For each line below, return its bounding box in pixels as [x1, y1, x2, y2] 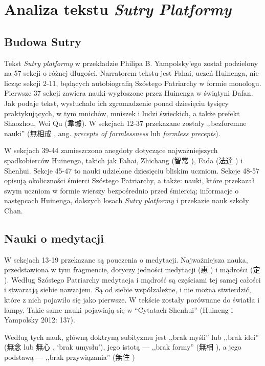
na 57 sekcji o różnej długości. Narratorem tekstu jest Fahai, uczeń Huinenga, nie [4, 68, 259, 78]
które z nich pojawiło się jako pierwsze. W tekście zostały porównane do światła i [4, 294, 260, 305]
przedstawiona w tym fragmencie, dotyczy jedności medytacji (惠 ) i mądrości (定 [4, 264, 260, 275]
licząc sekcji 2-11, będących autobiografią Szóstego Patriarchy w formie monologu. [4, 77, 261, 88]
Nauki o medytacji [4, 230, 104, 246]
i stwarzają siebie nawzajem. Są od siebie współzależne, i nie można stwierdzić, [4, 284, 251, 295]
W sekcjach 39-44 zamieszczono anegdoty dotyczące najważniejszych [4, 145, 218, 156]
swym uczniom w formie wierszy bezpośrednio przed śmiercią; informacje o [4, 185, 239, 196]
